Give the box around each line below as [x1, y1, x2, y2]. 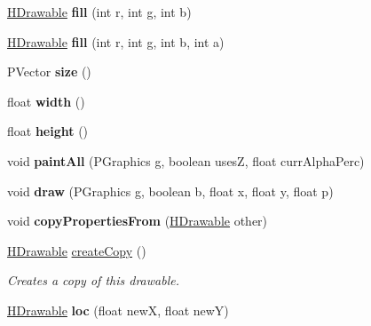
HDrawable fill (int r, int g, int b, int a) [7, 32, 225, 51]
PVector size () [7, 62, 91, 81]
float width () [7, 91, 85, 110]
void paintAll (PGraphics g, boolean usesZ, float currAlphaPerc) [7, 151, 365, 170]
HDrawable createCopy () [7, 241, 146, 259]
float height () [7, 122, 89, 140]
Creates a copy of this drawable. [7, 271, 179, 290]
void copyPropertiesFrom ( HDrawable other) [7, 211, 268, 230]
